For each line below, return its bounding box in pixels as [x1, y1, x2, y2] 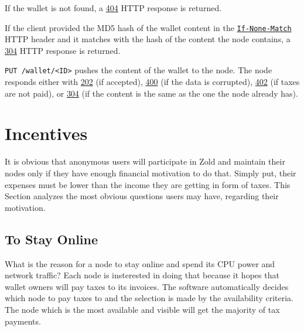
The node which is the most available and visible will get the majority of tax [5, 303, 280, 315]
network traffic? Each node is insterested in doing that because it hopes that [5, 269, 279, 281]
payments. [5, 315, 41, 327]
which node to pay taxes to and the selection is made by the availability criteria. [5, 292, 294, 304]
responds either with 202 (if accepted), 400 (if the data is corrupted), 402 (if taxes [5, 76, 300, 88]
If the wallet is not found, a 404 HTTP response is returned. [5, 2, 222, 13]
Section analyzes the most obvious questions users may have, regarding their [5, 190, 279, 202]
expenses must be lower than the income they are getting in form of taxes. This [5, 178, 291, 190]
